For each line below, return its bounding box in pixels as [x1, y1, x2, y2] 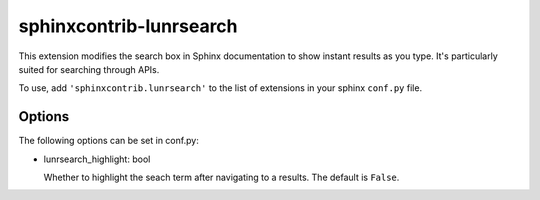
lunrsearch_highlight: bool [43, 153, 151, 165]
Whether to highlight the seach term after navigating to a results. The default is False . [43, 171, 400, 184]
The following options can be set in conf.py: [18, 135, 199, 147]
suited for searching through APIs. [18, 63, 160, 75]
